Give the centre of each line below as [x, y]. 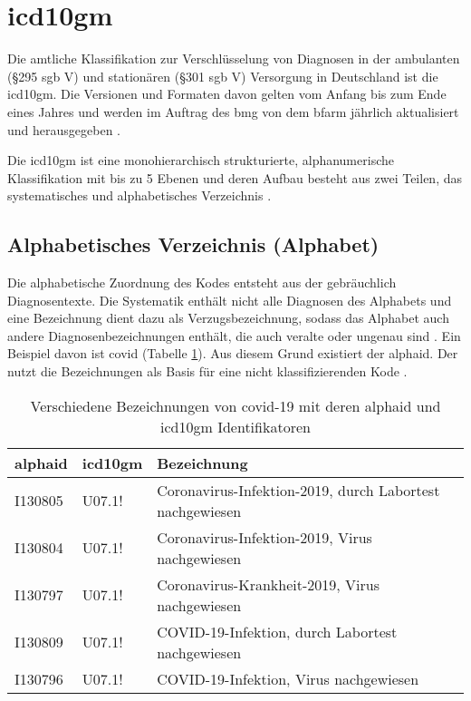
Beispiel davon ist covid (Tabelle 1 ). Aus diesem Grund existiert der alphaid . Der [233, 353]
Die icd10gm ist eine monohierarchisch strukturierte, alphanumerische [201, 160]
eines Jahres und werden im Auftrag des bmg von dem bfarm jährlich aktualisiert [233, 111]
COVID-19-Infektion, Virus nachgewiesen [288, 678]
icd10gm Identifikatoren [235, 426]
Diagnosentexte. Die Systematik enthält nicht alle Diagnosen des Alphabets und [230, 300]
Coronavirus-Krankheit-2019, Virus [268, 584]
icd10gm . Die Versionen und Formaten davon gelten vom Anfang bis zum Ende [227, 94]
